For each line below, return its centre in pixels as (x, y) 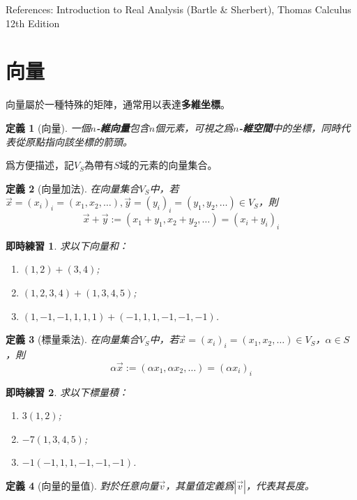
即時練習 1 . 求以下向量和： (67, 245)
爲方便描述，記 (40, 165)
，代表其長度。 (280, 486)
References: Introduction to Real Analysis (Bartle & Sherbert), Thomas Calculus (178, 9)
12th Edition (33, 23)
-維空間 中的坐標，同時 (290, 127)
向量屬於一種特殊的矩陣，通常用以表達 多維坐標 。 (118, 104)
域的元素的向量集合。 (168, 165)
